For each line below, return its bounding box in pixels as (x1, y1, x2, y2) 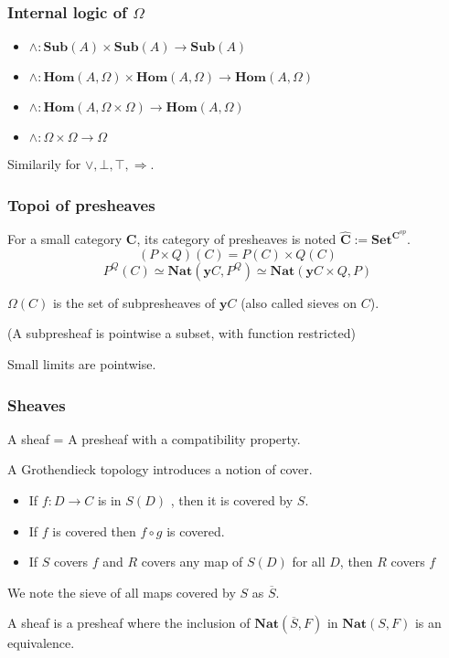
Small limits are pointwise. (7, 355, 156, 374)
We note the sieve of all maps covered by (7, 582, 236, 601)
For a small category (7, 229, 123, 249)
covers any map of (141, 552, 243, 571)
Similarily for (7, 154, 81, 174)
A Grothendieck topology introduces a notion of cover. (7, 460, 313, 479)
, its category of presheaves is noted (136, 229, 337, 249)
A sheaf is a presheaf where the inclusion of (7, 613, 251, 632)
